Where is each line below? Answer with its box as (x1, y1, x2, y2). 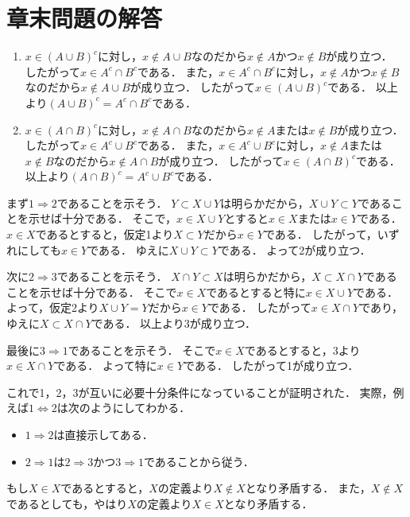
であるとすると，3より (244, 341, 361, 358)
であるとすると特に (206, 283, 306, 300)
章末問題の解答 (6, 2, 163, 34)
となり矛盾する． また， (245, 480, 371, 496)
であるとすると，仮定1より (35, 226, 174, 243)
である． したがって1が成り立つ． (184, 357, 359, 374)
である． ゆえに (87, 241, 169, 258)
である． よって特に (54, 357, 157, 374)
